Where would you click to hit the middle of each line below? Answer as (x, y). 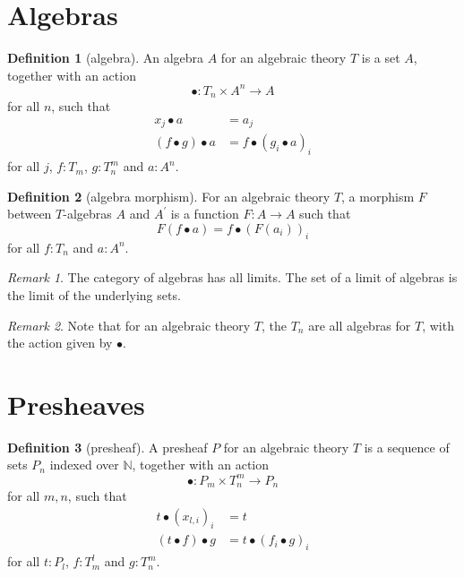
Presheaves (76, 404)
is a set (381, 58)
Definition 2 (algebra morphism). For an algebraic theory (169, 196)
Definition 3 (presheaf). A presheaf (107, 447)
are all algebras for (360, 325)
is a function (205, 214)
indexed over (84, 465)
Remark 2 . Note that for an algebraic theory (129, 325)
